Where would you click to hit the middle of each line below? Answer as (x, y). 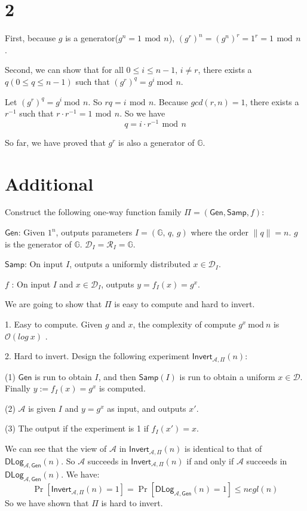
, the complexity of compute (184, 324)
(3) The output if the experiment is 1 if (77, 428)
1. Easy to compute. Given (54, 324)
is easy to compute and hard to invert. (185, 304)
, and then (117, 376)
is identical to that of (223, 449)
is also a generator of (156, 142)
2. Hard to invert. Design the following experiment (97, 356)
